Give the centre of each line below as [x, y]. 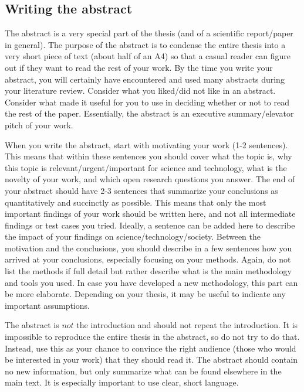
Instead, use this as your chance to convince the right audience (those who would [151, 348]
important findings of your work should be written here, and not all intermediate [150, 214]
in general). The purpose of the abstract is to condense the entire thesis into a [145, 44]
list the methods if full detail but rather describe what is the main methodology [148, 271]
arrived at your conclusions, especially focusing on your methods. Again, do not [148, 259]
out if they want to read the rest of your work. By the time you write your [139, 67]
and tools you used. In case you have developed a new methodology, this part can [151, 282]
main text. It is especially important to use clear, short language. [122, 382]
